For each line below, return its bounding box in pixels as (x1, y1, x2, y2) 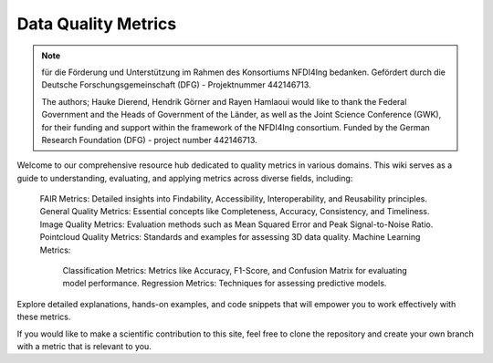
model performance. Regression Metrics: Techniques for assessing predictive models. (62, 278, 387, 289)
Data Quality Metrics (16, 14, 177, 34)
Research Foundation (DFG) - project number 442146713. (41, 134, 257, 145)
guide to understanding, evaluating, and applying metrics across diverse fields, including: (16, 172, 353, 183)
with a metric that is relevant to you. (16, 340, 152, 351)
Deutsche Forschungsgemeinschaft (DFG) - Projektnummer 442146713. (41, 79, 311, 90)
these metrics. (16, 311, 71, 323)
